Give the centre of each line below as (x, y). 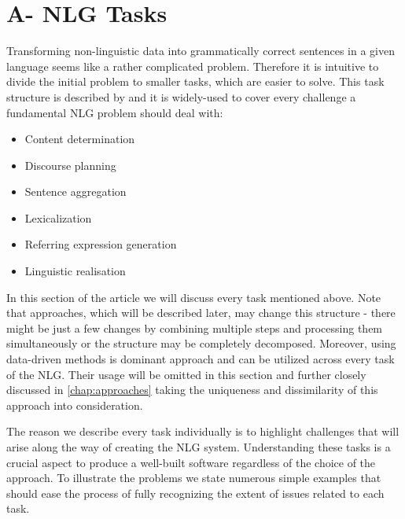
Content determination (80, 139)
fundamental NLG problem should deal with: (115, 112)
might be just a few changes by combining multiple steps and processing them (195, 328)
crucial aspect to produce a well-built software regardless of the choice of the (191, 462)
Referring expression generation (101, 244)
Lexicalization (58, 217)
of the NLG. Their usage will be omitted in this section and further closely (186, 374)
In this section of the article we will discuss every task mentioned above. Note (194, 297)
